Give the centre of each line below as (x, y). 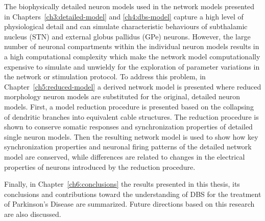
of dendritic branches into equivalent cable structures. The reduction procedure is (131, 116)
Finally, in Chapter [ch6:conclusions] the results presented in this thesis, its (122, 184)
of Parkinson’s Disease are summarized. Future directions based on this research (129, 204)
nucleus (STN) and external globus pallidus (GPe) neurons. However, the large (127, 36)
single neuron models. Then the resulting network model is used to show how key (131, 136)
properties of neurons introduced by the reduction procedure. (100, 167)
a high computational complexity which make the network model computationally (132, 56)
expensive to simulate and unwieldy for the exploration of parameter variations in (132, 66)
